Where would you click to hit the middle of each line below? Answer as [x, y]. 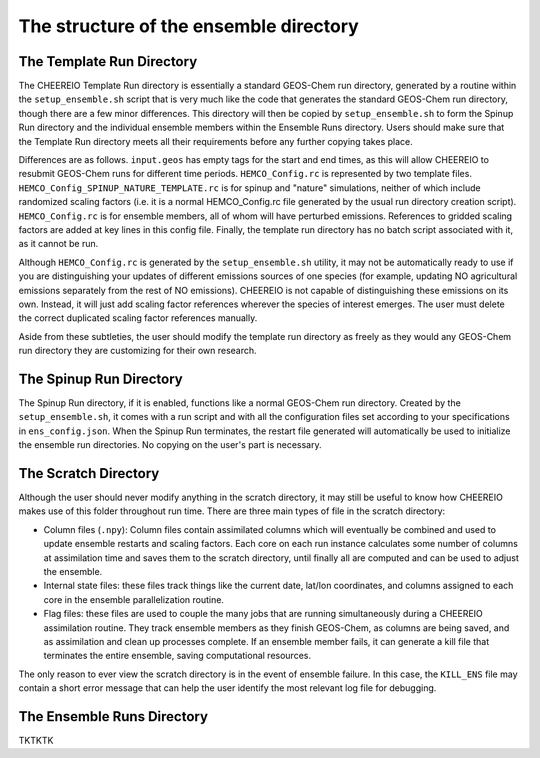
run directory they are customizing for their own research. [137, 351]
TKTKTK [36, 741]
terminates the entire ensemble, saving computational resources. [177, 656]
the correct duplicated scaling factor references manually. [138, 318]
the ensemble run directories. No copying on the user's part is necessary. [170, 445]
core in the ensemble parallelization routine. [134, 599]
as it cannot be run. [58, 244]
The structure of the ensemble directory [188, 26]
